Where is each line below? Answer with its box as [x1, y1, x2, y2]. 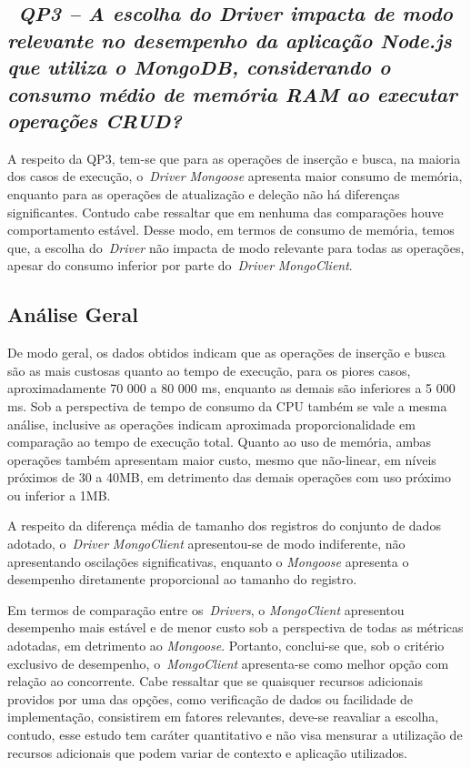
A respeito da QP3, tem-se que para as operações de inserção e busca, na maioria [7, 148, 461, 167]
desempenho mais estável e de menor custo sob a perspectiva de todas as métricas [7, 618, 464, 637]
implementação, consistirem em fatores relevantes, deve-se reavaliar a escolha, [7, 707, 439, 726]
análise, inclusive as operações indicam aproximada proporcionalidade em [7, 414, 416, 433]
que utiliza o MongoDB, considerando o [7, 53, 391, 81]
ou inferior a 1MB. [7, 485, 111, 504]
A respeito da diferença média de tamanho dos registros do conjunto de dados [7, 516, 441, 535]
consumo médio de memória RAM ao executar [7, 79, 457, 107]
